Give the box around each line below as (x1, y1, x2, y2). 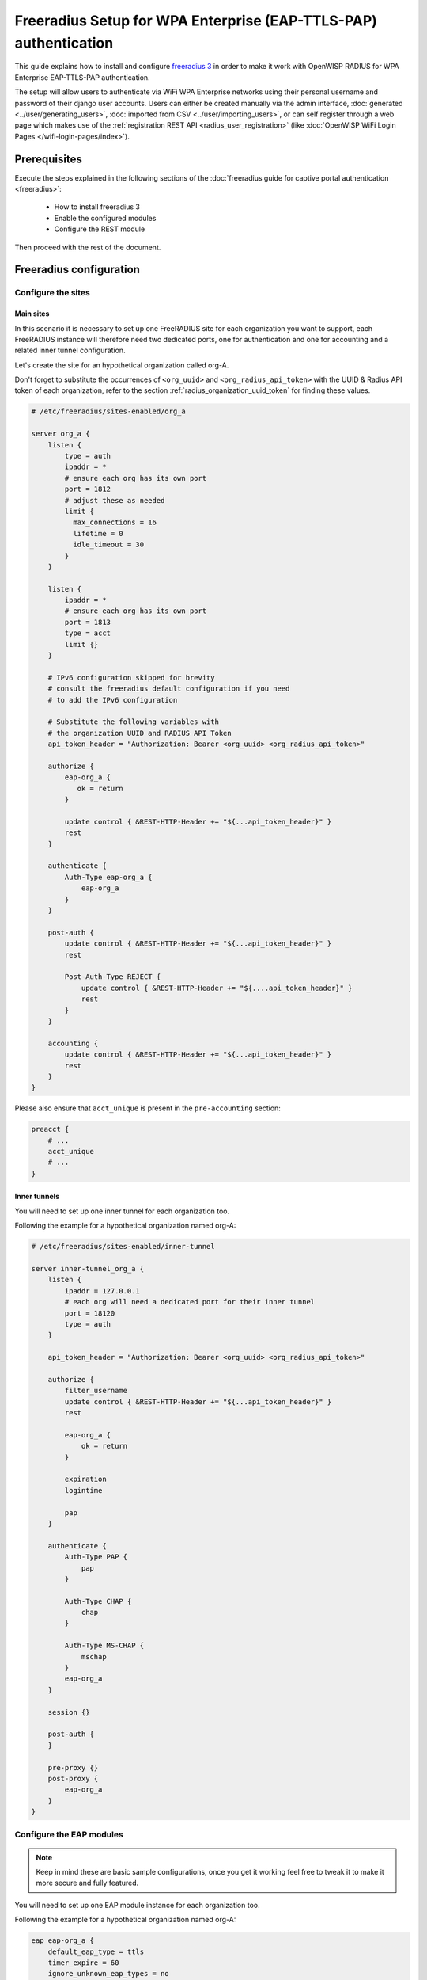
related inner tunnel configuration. (14, 345, 126, 356)
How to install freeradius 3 (54, 202, 140, 211)
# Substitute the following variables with (47, 718, 219, 726)
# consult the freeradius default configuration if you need (47, 684, 290, 693)
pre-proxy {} (47, 1763, 99, 1772)
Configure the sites (14, 287, 90, 299)
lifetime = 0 (72, 529, 124, 538)
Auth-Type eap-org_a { (64, 872, 153, 881)
